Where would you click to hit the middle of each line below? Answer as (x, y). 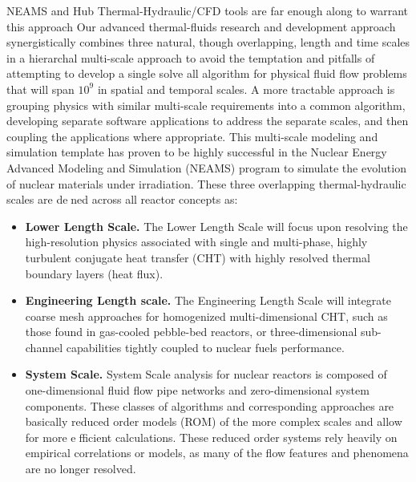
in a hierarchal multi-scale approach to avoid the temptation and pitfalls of (191, 57)
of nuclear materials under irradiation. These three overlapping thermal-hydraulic (206, 183)
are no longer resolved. (81, 469)
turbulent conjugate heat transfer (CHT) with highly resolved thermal (198, 257)
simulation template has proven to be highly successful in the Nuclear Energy (197, 152)
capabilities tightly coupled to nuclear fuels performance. (205, 347)
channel (44, 347)
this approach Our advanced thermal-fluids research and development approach (201, 26)
